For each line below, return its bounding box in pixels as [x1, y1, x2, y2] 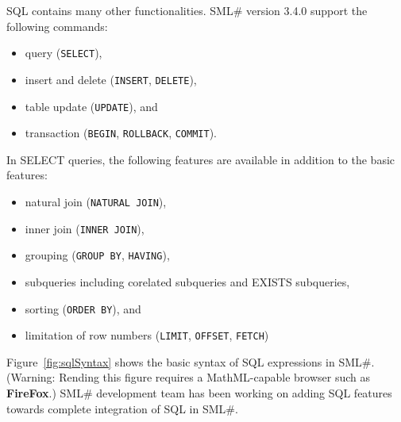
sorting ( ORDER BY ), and [25, 300, 141, 316]
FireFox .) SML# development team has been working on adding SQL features [6, 385, 392, 401]
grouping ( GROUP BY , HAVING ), [25, 247, 170, 263]
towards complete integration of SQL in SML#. [6, 400, 238, 416]
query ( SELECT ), [25, 44, 102, 61]
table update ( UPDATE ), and [25, 98, 158, 114]
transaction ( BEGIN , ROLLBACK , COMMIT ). [25, 125, 217, 141]
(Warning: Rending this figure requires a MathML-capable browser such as [6, 369, 370, 386]
